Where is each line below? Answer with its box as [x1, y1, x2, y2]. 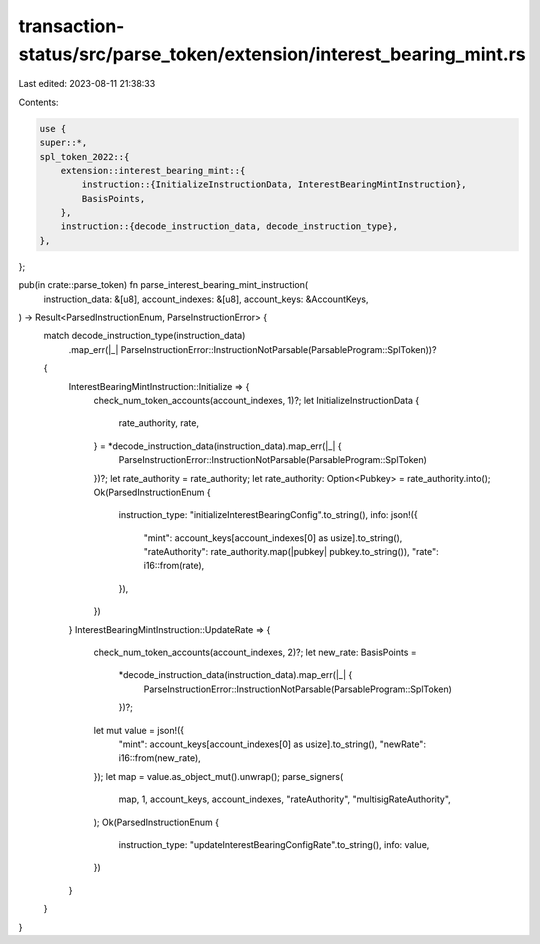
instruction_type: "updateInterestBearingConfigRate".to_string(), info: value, [118, 838, 430, 850]
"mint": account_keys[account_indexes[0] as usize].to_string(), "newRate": [118, 738, 427, 750]
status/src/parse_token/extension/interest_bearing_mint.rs [18, 43, 526, 65]
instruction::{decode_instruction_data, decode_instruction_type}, [60, 221, 399, 232]
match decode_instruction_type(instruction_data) [43, 330, 246, 342]
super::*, [39, 137, 88, 149]
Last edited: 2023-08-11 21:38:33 [18, 78, 156, 90]
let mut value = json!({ [93, 724, 185, 736]
